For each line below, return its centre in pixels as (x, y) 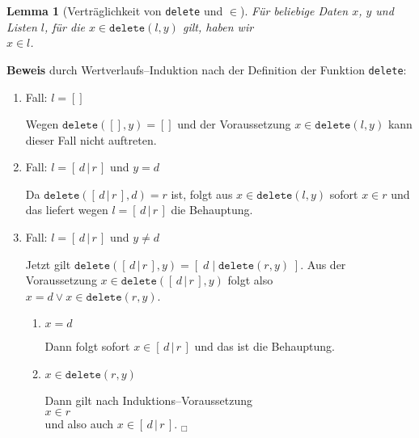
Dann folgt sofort (87, 346)
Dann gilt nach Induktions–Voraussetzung (148, 400)
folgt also (250, 280)
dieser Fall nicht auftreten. (91, 139)
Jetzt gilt (48, 264)
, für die (64, 26)
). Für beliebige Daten (294, 11)
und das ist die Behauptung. (265, 346)
